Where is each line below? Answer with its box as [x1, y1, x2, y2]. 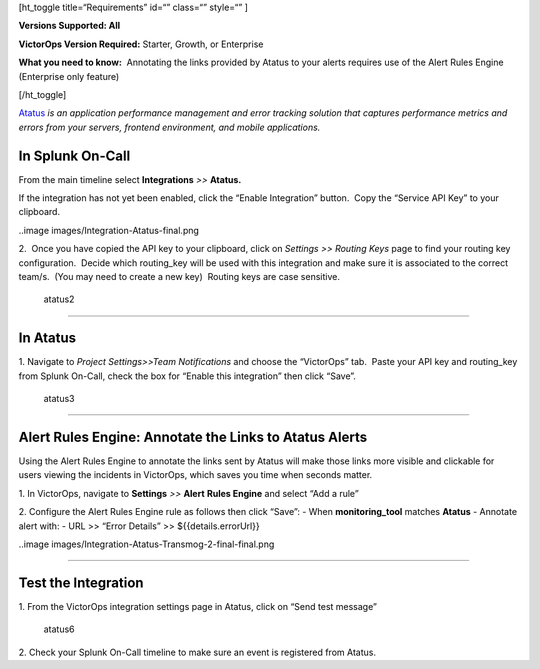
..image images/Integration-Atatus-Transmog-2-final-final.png [18, 538, 275, 550]
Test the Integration [18, 574, 144, 591]
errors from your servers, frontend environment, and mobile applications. [18, 121, 321, 133]
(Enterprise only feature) [18, 70, 120, 82]
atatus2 [43, 293, 75, 305]
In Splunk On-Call [18, 147, 131, 164]
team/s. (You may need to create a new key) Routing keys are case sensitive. [18, 270, 340, 282]
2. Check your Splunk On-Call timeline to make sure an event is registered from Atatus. [18, 646, 377, 658]
